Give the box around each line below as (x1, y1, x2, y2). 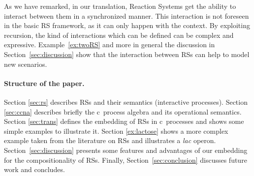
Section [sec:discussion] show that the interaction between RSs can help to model (4, 49, 250, 59)
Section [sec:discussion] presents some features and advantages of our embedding (4, 145, 248, 155)
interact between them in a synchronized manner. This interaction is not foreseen (4, 10, 249, 21)
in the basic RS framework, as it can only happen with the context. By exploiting (4, 20, 250, 30)
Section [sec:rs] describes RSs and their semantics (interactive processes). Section (4, 96, 248, 107)
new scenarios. (4, 59, 47, 69)
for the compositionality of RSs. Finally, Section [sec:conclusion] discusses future (4, 154, 247, 165)
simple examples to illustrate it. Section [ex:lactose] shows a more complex (4, 125, 228, 136)
